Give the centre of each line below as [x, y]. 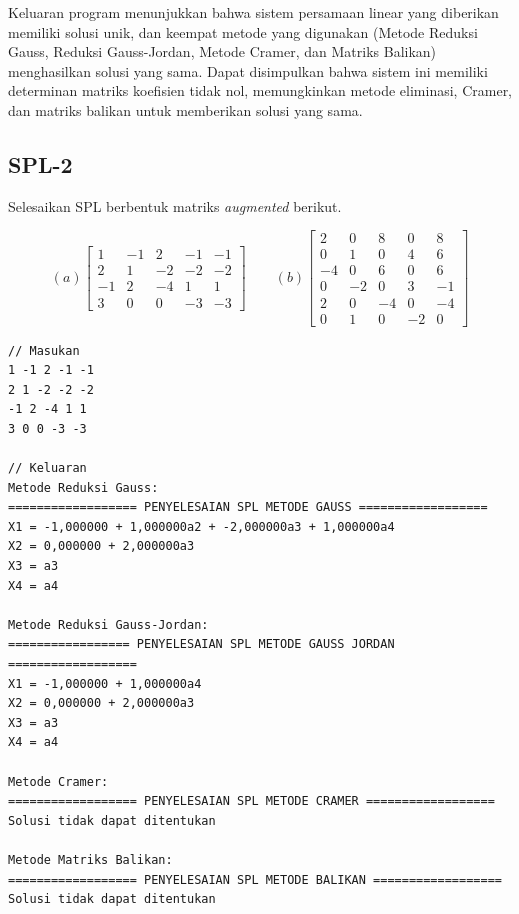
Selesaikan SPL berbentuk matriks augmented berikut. [175, 205]
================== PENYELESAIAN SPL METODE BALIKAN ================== [255, 879]
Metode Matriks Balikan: [90, 859]
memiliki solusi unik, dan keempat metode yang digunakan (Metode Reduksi [243, 31]
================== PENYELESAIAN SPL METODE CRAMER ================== [251, 801]
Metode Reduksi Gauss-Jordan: [108, 624]
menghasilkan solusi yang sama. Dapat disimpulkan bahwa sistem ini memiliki [248, 70]
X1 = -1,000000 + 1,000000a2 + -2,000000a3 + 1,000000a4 [201, 526]
